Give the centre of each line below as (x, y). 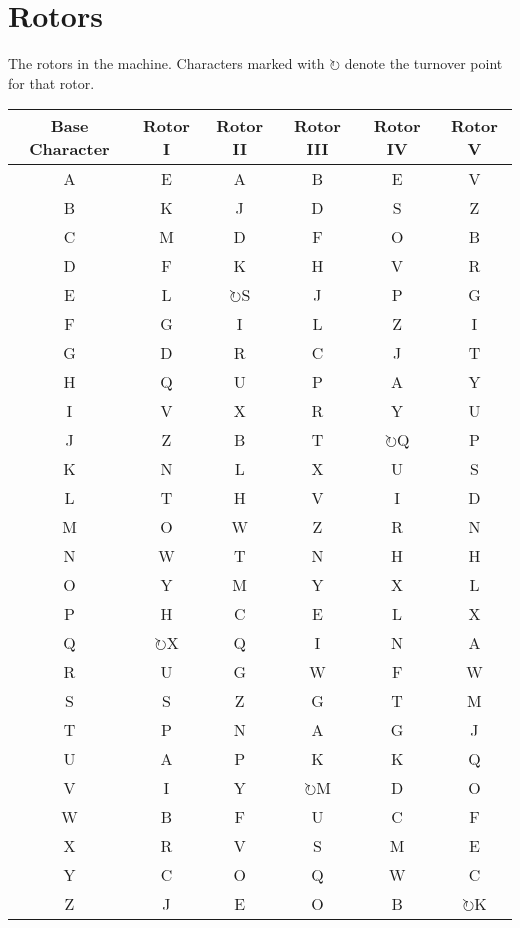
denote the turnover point (423, 63)
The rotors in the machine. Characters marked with (166, 63)
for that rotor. (51, 82)
